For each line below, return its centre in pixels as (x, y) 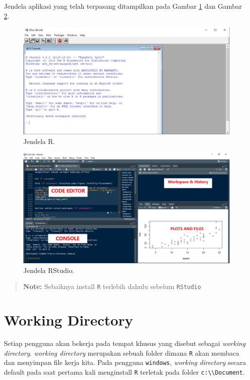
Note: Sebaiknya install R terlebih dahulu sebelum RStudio (112, 286)
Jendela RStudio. (49, 270)
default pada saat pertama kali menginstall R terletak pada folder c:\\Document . (125, 372)
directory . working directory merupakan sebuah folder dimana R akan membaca (122, 353)
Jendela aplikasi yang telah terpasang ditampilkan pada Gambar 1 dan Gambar (123, 6)
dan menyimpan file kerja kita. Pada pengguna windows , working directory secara (125, 362)
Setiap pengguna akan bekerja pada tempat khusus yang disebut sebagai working (125, 343)
